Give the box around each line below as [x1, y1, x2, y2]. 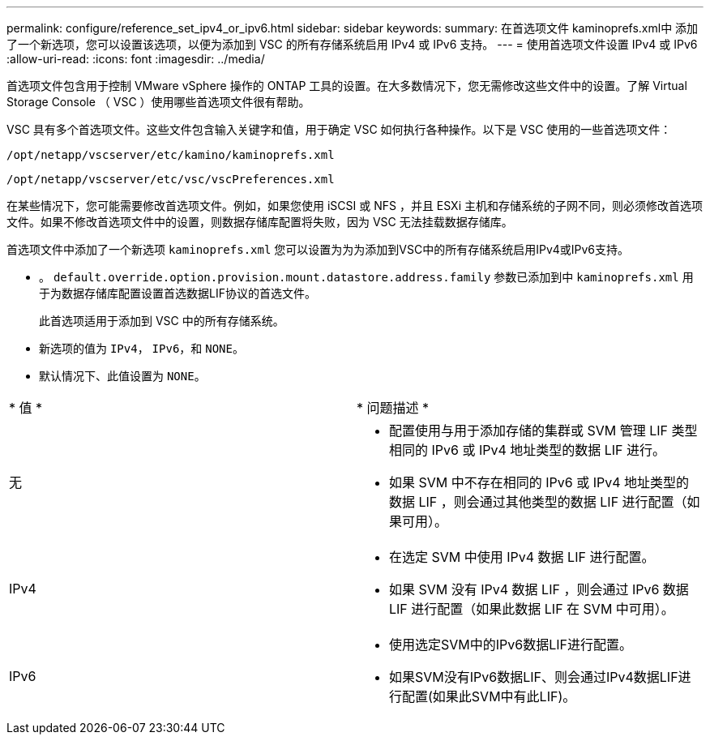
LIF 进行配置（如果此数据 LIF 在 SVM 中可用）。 [389, 601, 674, 617]
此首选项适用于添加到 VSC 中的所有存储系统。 [39, 314, 284, 328]
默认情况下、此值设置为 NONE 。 [39, 369, 206, 383]
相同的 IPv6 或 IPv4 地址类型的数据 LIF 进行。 [389, 442, 666, 458]
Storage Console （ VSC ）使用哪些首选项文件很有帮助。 [6, 95, 310, 109]
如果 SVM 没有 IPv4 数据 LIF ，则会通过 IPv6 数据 [389, 581, 689, 598]
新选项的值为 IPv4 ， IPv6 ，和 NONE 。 [39, 341, 244, 355]
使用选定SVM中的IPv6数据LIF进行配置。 [389, 636, 632, 653]
